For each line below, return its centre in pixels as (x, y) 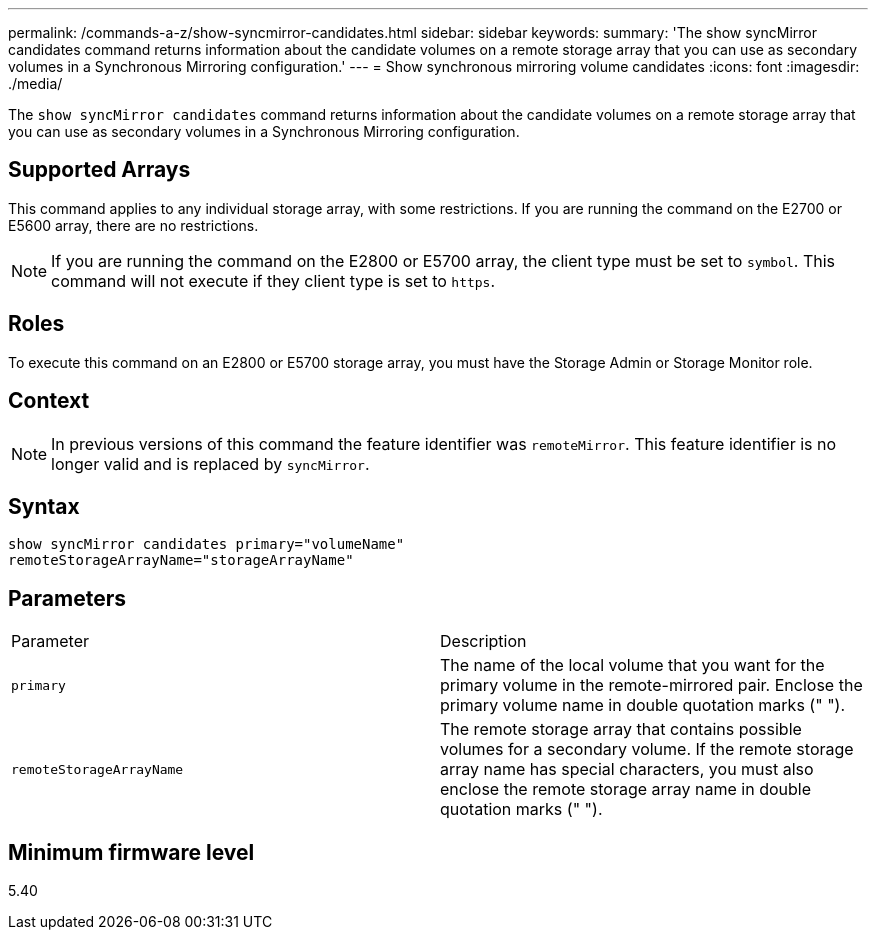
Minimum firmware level (131, 852)
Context (49, 401)
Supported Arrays (99, 170)
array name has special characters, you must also (627, 769)
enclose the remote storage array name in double (626, 789)
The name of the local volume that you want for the (632, 665)
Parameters (67, 598)
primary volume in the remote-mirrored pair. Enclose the (651, 685)
